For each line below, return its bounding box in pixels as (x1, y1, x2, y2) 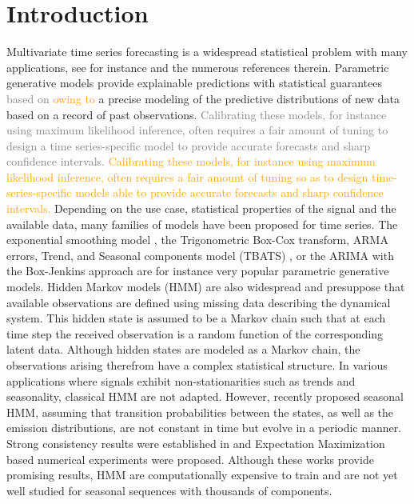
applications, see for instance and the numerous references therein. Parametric (6, 58, 389, 75)
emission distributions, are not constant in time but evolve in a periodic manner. (6, 419, 402, 436)
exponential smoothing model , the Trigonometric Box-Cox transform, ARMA (6, 231, 388, 248)
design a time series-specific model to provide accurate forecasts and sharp (6, 137, 371, 154)
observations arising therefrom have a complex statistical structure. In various (6, 357, 388, 373)
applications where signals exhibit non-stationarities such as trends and (6, 372, 356, 389)
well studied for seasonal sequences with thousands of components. (6, 482, 332, 498)
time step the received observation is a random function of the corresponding (6, 325, 384, 342)
